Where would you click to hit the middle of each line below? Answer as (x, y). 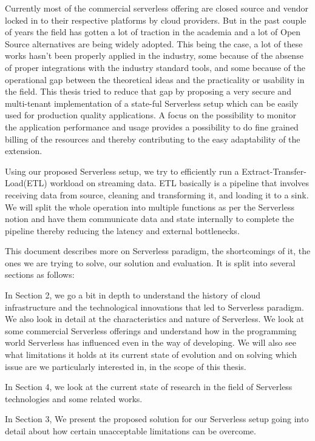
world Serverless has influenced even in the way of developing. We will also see (151, 342)
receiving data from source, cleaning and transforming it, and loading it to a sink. (157, 194)
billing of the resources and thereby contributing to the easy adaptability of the (153, 139)
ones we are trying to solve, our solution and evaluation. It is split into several (150, 262)
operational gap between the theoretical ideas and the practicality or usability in (155, 79)
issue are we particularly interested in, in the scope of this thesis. (126, 366)
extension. (24, 151)
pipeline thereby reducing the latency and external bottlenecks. (122, 230)
